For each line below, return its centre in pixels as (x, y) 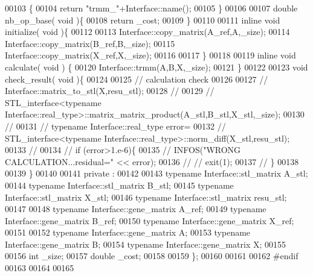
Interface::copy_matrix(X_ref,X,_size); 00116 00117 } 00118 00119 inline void (150, 55)
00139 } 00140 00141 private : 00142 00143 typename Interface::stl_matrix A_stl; (156, 173)
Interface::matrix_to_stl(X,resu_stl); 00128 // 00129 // (110, 91)
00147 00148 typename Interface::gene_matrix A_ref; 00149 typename (136, 209)
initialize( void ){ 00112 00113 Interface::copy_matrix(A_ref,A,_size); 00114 (147, 32)
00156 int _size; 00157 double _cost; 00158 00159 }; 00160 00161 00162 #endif (152, 256)
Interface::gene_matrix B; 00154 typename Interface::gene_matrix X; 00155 (146, 244)
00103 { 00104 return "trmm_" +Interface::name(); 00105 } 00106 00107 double (151, 8)
